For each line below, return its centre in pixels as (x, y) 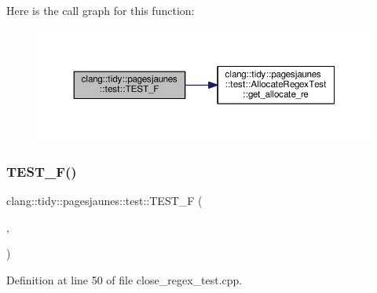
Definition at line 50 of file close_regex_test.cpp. (124, 279)
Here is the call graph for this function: (101, 10)
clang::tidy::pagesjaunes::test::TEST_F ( (104, 201)
